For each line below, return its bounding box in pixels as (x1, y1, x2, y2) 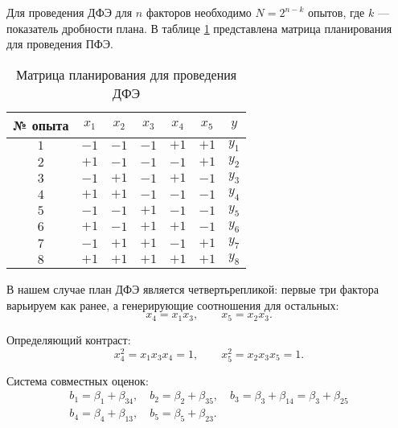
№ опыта (13, 115, 69, 134)
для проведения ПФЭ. (6, 35, 113, 52)
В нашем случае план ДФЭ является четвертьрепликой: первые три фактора (6, 281, 379, 298)
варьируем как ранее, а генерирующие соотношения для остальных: (6, 296, 339, 313)
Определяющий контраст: (6, 331, 131, 348)
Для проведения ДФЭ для (6, 4, 133, 20)
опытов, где (307, 4, 365, 20)
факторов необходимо (146, 4, 252, 20)
